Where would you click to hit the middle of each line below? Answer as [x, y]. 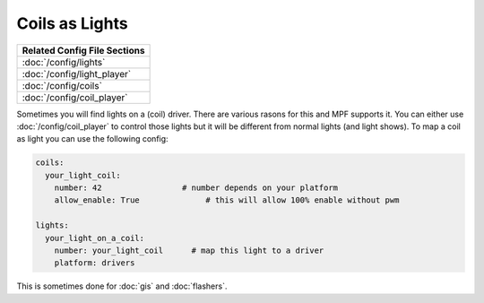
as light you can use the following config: [93, 139]
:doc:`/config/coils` [62, 85]
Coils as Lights [73, 23]
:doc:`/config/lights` [64, 62]
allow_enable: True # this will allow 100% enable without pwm [227, 200]
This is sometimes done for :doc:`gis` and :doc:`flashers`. [122, 286]
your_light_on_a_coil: [95, 238]
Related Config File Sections [83, 50]
